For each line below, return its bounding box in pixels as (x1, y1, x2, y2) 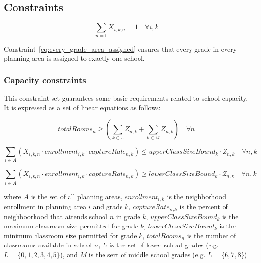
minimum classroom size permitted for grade (4, 230, 137, 240)
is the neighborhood (167, 191, 226, 201)
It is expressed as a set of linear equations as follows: (4, 102, 161, 112)
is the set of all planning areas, (31, 191, 122, 201)
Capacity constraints (4, 73, 86, 86)
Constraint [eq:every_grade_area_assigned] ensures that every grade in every (4, 43, 237, 53)
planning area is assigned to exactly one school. (4, 53, 145, 63)
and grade (93, 201, 123, 211)
